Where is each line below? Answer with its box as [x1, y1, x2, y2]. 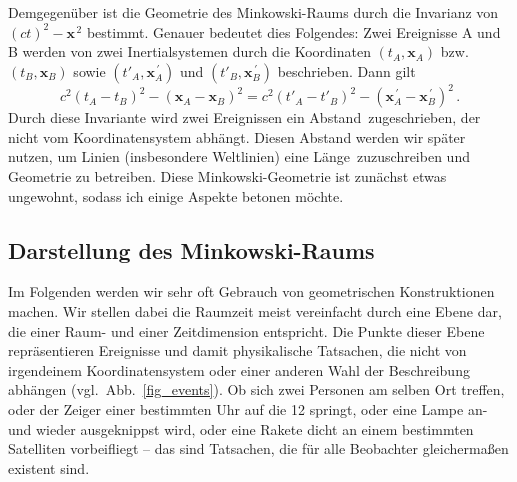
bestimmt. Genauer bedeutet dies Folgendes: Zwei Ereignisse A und [86, 21, 501, 42]
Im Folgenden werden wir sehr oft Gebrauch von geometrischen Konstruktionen [8, 281, 495, 302]
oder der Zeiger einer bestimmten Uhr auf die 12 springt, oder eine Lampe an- [8, 399, 488, 420]
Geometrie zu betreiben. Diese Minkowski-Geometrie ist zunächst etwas [8, 166, 447, 187]
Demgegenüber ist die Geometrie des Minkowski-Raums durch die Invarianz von [8, 2, 499, 22]
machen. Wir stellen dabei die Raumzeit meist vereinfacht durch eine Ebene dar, [8, 301, 502, 322]
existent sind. [8, 457, 90, 478]
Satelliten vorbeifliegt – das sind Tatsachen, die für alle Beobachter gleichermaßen [8, 438, 509, 459]
